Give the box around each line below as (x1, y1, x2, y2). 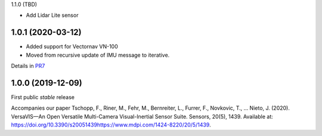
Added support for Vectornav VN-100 (26, 43, 119, 50)
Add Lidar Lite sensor (26, 12, 79, 19)
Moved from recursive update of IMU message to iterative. (26, 51, 170, 58)
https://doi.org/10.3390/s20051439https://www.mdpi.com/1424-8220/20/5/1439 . (11, 121, 211, 128)
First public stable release (11, 93, 75, 101)
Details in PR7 (11, 63, 45, 70)
